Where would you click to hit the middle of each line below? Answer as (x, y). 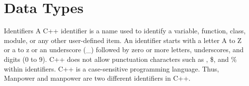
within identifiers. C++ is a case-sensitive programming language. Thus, (112, 68)
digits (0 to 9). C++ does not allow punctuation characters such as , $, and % (120, 59)
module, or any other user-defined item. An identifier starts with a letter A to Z (123, 40)
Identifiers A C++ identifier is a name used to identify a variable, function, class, (125, 31)
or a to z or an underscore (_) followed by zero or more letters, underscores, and (124, 50)
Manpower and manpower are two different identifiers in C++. (97, 78)
